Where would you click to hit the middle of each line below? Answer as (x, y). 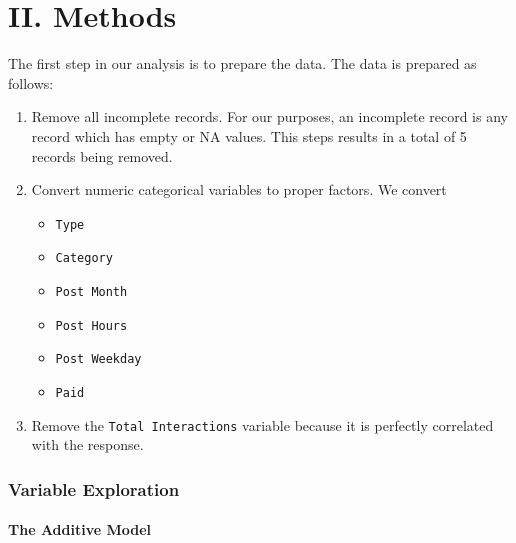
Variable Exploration (94, 488)
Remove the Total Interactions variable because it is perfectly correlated (262, 424)
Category (84, 258)
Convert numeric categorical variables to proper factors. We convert (239, 189)
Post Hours (91, 325)
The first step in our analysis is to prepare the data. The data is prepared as (242, 63)
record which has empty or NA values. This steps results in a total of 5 (249, 135)
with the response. (87, 444)
